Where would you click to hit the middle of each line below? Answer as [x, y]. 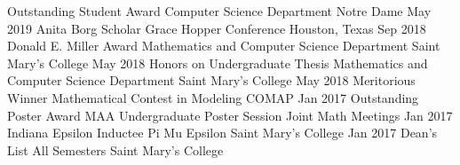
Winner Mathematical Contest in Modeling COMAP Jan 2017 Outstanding [213, 97]
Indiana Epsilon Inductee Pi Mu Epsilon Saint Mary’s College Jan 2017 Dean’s [222, 133]
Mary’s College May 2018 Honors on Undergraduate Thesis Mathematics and [218, 63]
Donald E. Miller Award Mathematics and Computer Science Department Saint [224, 46]
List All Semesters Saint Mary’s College [115, 149]
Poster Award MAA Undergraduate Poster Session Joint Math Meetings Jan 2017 [230, 115]
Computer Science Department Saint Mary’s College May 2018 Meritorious [211, 80]
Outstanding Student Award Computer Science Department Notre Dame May [219, 11]
